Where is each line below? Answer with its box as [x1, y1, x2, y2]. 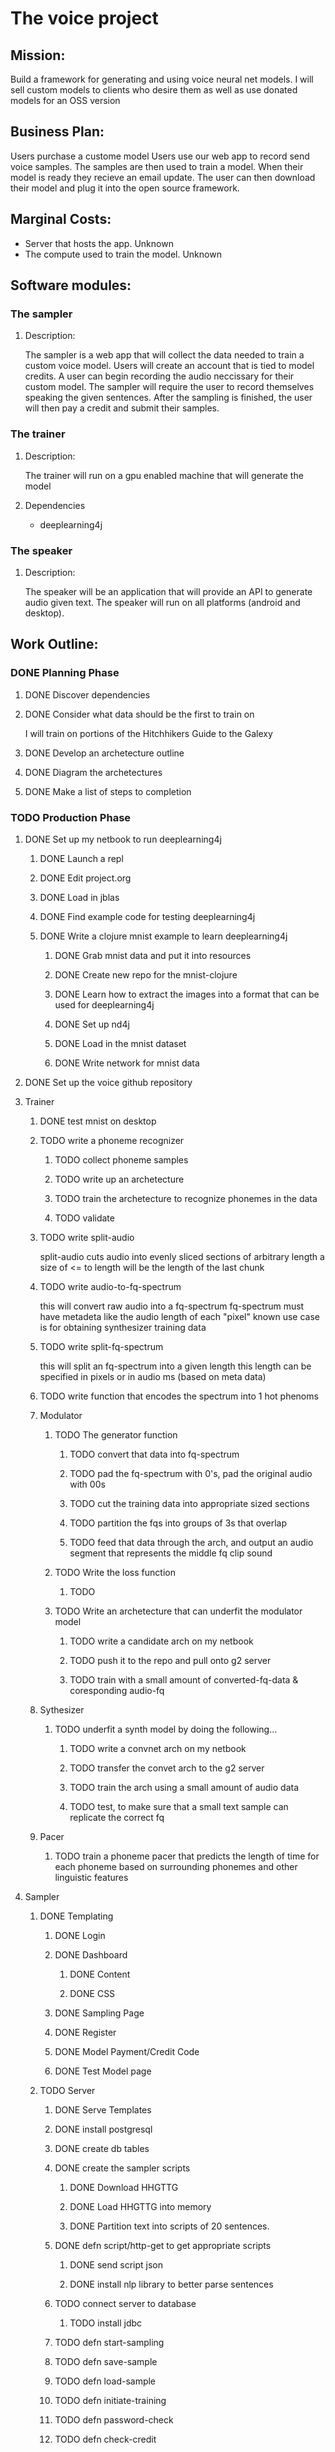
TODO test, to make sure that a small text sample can [69, 1800, 289, 1812]
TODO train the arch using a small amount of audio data [69, 1781, 300, 1793]
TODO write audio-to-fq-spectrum [39, 1280, 182, 1292]
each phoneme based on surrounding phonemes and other [54, 1860, 298, 1872]
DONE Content [69, 1968, 131, 1980]
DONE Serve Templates [54, 2103, 152, 2116]
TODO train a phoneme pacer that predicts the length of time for [54, 1850, 320, 1862]
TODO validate [54, 1212, 115, 1224]
